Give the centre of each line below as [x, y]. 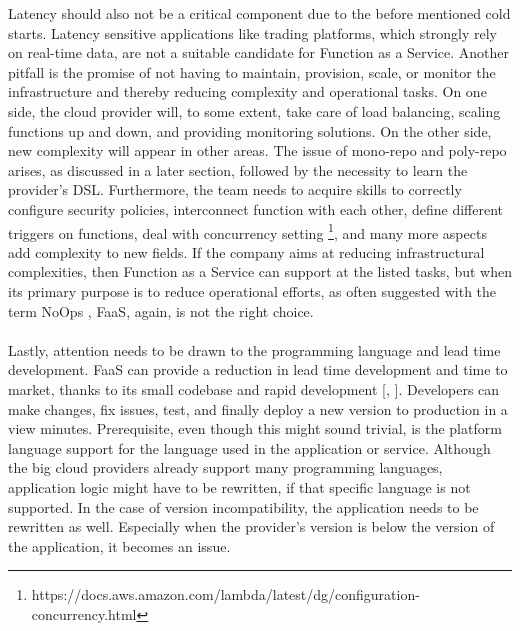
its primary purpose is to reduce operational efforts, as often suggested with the [252, 290]
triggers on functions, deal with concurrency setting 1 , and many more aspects [247, 231]
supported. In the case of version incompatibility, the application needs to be [243, 506]
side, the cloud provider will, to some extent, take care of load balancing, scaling [254, 110]
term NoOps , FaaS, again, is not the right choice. [161, 310]
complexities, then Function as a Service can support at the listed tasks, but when [260, 271]
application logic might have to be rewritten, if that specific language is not [239, 486]
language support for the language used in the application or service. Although [249, 447]
